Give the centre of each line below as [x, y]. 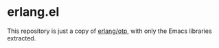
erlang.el [33, 12]
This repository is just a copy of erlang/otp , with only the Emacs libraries [109, 31]
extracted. [22, 38]
